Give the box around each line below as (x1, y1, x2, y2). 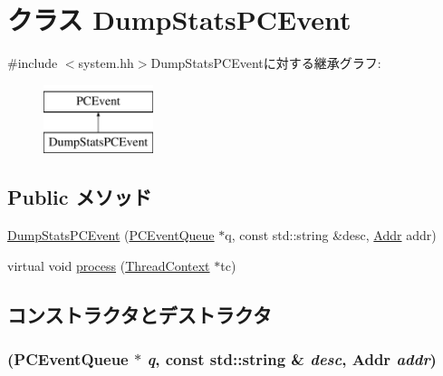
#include (7, 53, 58, 72)
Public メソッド (7, 183, 152, 211)
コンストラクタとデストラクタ (7, 300, 272, 328)
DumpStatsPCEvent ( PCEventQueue (7, 226, 215, 245)
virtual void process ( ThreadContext (7, 255, 210, 275)
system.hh (78, 53, 134, 72)
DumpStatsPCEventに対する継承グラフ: (150, 53, 381, 72)
